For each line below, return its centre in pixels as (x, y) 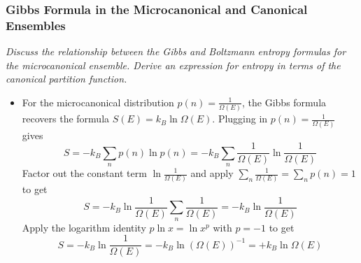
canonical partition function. (66, 79)
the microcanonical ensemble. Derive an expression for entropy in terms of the (173, 65)
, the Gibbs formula (284, 102)
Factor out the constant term (84, 173)
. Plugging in (240, 119)
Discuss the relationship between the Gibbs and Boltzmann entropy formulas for (176, 51)
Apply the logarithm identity (84, 227)
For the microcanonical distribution (98, 102)
